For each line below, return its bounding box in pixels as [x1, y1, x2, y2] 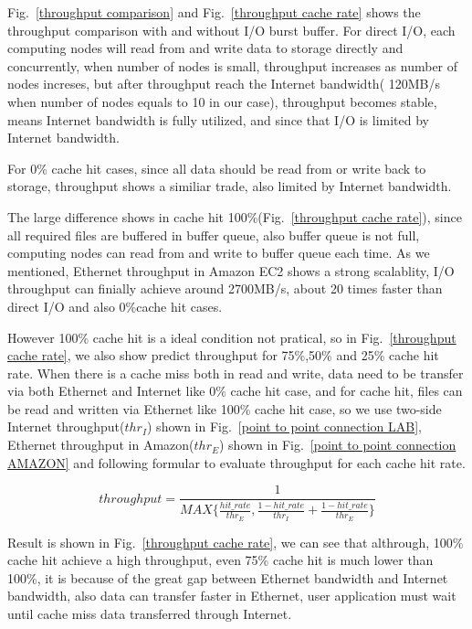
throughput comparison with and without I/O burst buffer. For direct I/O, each [7, 20, 456, 39]
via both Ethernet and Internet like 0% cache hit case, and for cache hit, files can [7, 381, 463, 400]
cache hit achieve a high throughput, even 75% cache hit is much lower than [7, 550, 434, 570]
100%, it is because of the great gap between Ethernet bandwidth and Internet [7, 568, 448, 587]
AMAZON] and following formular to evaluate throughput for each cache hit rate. [7, 453, 466, 472]
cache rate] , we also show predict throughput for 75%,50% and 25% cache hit [7, 346, 439, 365]
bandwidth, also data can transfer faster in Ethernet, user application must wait [7, 586, 456, 605]
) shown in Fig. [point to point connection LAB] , [147, 417, 422, 436]
